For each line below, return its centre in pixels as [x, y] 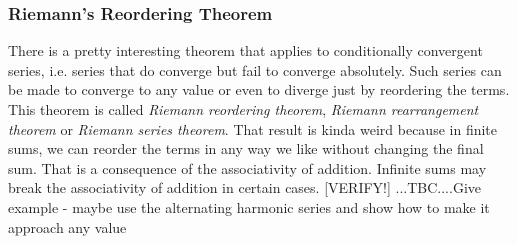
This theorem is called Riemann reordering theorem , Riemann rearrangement [243, 109]
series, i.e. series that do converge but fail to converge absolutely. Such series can [255, 69]
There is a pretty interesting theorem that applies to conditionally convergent [245, 50]
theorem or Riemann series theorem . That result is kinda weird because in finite [253, 128]
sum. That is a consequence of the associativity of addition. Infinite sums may [247, 167]
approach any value [67, 226]
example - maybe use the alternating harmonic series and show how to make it [249, 206]
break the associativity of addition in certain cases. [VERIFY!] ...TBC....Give [245, 187]
